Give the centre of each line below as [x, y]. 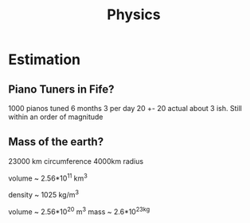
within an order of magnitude [56, 117]
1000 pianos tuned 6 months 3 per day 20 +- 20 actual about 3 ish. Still [125, 108]
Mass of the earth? [56, 142]
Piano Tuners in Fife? [61, 89]
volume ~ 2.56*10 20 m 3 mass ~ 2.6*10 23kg [79, 211]
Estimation [45, 60]
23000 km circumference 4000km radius [76, 161]
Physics [134, 15]
